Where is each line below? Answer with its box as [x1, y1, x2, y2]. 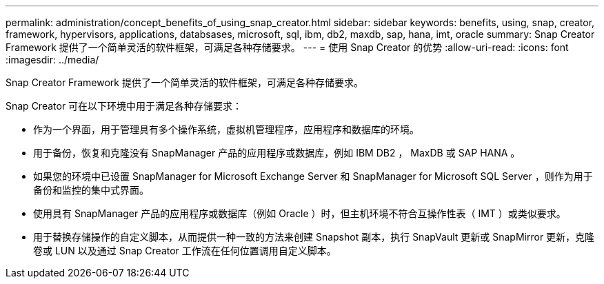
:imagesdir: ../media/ [6, 54, 99, 65]
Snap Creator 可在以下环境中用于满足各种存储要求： [6, 100, 243, 112]
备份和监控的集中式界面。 [33, 184, 149, 196]
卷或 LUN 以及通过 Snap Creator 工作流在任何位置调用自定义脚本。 [33, 245, 336, 256]
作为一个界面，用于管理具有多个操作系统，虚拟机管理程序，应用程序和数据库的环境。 [33, 123, 419, 135]
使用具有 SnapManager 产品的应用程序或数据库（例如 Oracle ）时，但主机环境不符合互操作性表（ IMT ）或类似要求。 [33, 207, 566, 219]
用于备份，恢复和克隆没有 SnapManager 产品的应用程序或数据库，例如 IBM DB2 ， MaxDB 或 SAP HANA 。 [33, 147, 521, 159]
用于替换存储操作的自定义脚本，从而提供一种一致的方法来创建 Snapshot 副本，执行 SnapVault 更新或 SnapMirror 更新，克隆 [33, 231, 595, 243]
